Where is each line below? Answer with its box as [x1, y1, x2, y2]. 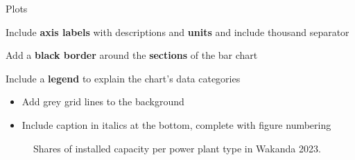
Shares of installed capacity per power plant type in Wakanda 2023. [33, 141, 321, 155]
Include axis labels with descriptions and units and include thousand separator [6, 24, 349, 39]
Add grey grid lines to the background [21, 94, 184, 109]
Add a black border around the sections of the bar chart [6, 48, 258, 62]
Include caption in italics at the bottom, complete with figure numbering [21, 117, 331, 132]
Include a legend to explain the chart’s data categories [6, 71, 241, 85]
